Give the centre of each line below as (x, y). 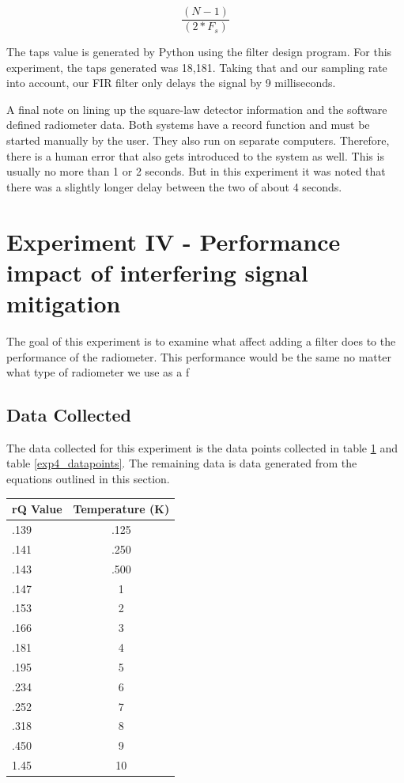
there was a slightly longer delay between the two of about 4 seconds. (174, 186)
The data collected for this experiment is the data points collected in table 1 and (202, 447)
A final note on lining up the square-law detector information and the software (197, 109)
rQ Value (37, 509)
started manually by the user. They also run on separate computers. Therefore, (198, 140)
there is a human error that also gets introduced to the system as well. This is (195, 155)
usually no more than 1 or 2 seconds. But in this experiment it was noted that (196, 171)
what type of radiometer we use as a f (98, 372)
